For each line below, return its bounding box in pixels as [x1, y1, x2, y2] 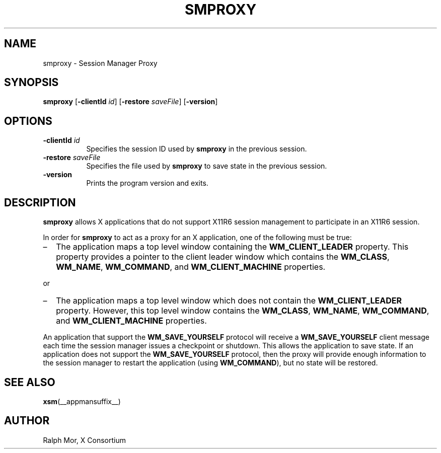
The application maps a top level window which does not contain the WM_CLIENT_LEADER [56, 295, 402, 306]
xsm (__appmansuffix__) [43, 397, 121, 406]
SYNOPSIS [4, 76, 59, 89]
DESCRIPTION [4, 196, 76, 209]
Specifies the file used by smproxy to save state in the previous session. [86, 162, 327, 171]
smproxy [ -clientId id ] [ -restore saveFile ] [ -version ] [43, 97, 218, 106]
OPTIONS [4, 114, 52, 127]
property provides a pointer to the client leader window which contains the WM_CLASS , [56, 252, 390, 262]
